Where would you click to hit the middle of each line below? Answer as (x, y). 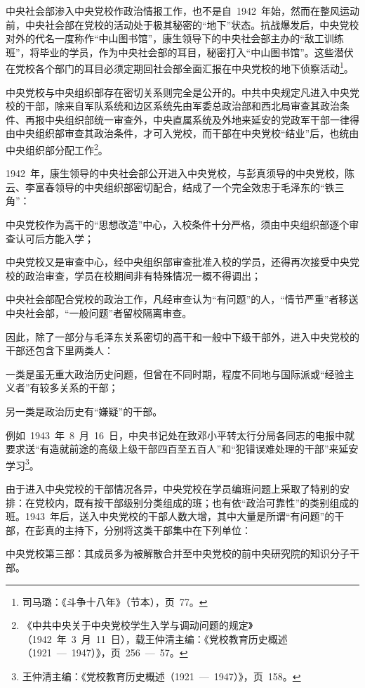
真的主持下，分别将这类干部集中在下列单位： (148, 530)
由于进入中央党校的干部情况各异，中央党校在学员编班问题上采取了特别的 (173, 488)
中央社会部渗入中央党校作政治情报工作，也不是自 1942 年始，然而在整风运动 (182, 11)
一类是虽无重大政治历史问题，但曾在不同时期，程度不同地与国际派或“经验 (175, 374)
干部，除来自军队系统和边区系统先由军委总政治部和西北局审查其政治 (182, 106)
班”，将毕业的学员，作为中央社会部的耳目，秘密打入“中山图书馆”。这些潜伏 (180, 52)
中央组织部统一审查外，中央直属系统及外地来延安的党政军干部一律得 (202, 119)
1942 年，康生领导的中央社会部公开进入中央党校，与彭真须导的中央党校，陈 (180, 173)
